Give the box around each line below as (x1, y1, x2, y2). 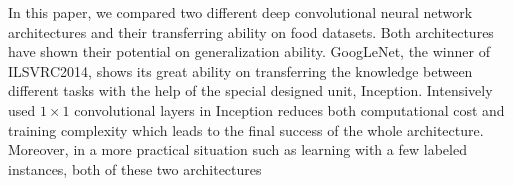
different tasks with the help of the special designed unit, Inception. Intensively (8, 80, 493, 101)
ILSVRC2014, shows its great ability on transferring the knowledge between (8, 60, 473, 81)
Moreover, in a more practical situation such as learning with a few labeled (8, 139, 467, 160)
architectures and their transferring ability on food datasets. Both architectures (8, 21, 494, 42)
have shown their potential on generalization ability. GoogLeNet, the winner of (8, 41, 490, 62)
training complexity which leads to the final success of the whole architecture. (8, 119, 484, 140)
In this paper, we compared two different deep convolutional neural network (8, 2, 473, 22)
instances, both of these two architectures (8, 158, 262, 179)
